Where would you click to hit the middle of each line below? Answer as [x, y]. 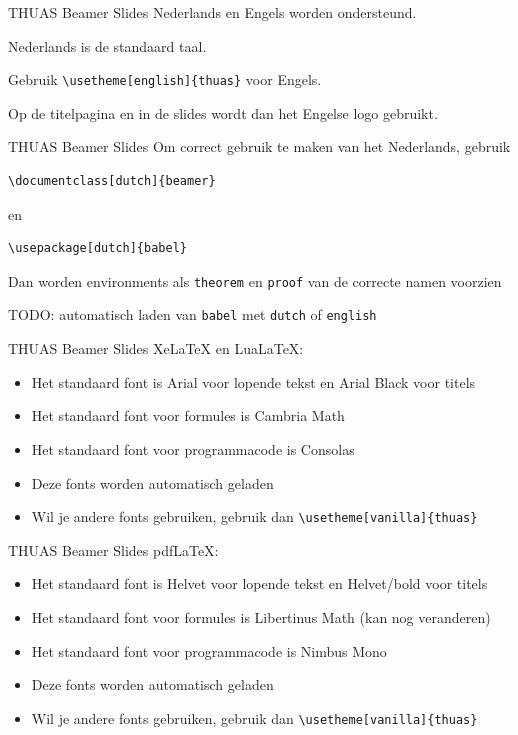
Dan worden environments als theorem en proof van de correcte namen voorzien [255, 280]
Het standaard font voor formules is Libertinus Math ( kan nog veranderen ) [261, 616]
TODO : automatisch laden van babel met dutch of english [192, 314]
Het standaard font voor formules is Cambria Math [188, 415]
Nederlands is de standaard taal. [107, 45]
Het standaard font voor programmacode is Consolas [193, 448]
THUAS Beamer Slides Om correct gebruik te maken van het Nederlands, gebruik [259, 146]
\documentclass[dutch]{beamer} [112, 181]
